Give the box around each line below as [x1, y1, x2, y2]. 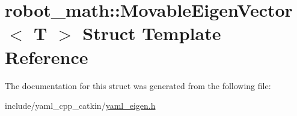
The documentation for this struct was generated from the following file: [5, 79, 271, 91]
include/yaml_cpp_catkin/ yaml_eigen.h [5, 99, 156, 112]
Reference [5, 44, 88, 69]
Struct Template [82, 21, 221, 45]
